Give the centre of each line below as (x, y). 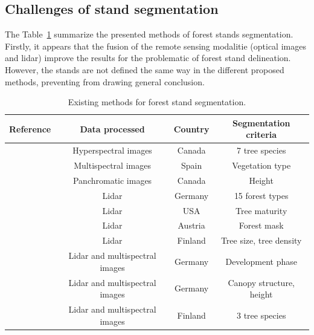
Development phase (261, 261)
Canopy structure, (261, 282)
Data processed (112, 128)
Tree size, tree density (261, 240)
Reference (30, 128)
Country (191, 128)
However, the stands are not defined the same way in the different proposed (145, 69)
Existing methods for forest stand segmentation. (157, 102)
